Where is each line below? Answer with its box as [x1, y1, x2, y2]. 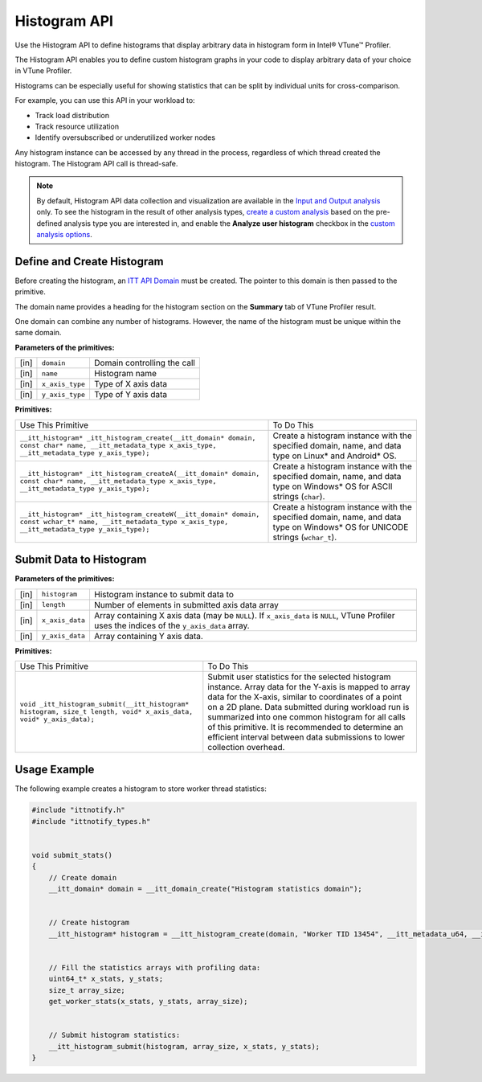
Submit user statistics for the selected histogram [207, 671, 391, 682]
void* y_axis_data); [19, 715, 96, 723]
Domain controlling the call [93, 358, 196, 369]
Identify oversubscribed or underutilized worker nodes [35, 133, 216, 142]
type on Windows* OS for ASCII [272, 481, 393, 492]
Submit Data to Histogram [14, 553, 147, 567]
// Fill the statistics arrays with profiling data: [48, 963, 261, 972]
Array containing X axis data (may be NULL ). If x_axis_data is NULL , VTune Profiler [93, 609, 395, 621]
